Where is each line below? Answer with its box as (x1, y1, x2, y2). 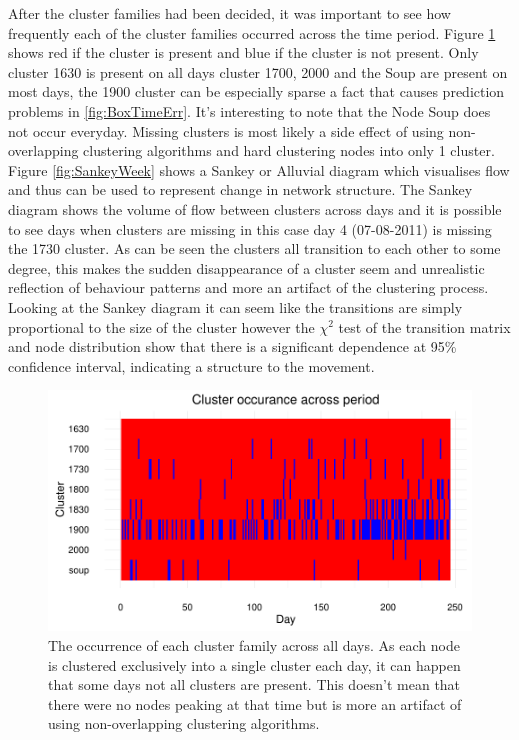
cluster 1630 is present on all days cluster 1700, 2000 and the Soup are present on (8, 61, 508, 82)
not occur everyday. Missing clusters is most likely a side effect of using (8, 120, 444, 141)
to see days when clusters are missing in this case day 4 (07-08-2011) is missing (8, 218, 492, 239)
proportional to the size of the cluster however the (8, 316, 315, 337)
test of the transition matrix (338, 316, 511, 337)
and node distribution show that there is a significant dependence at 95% (8, 336, 457, 357)
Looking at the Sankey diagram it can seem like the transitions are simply (8, 296, 463, 317)
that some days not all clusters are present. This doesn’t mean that (48, 674, 461, 695)
